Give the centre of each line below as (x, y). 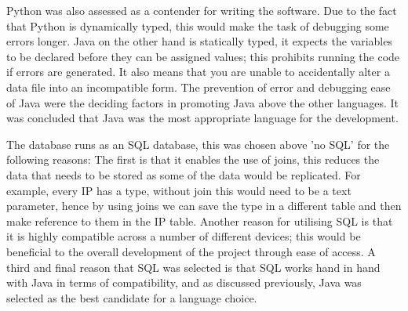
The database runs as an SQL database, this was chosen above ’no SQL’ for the (198, 144)
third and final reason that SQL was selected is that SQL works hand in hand (193, 267)
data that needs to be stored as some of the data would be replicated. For (184, 174)
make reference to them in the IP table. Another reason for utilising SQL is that (200, 221)
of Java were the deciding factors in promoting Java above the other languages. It (203, 102)
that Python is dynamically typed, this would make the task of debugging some (198, 25)
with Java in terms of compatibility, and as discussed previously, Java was (184, 282)
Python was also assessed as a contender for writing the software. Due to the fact (202, 10)
